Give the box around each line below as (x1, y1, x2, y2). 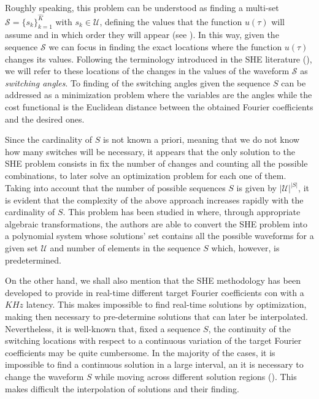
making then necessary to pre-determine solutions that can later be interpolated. (5, 310, 309, 322)
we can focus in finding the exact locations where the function (48, 40, 282, 53)
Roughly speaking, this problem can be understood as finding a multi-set (5, 1, 279, 13)
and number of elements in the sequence (50, 241, 201, 254)
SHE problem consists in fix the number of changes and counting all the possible (5, 157, 308, 170)
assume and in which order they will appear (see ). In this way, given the (5, 28, 279, 41)
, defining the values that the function (99, 15, 242, 28)
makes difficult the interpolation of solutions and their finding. (5, 382, 239, 395)
